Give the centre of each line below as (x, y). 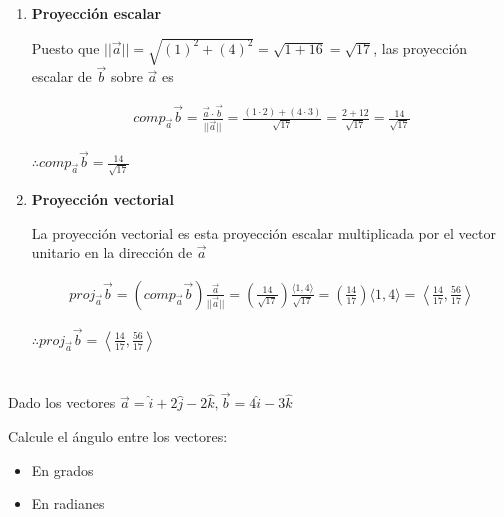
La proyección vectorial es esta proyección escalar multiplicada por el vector (263, 232)
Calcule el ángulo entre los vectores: (118, 435)
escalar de (61, 76)
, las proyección (420, 47)
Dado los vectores (62, 402)
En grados (62, 469)
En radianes (68, 503)
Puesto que (65, 47)
